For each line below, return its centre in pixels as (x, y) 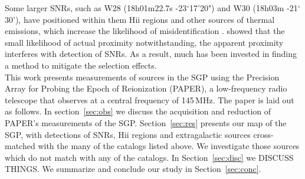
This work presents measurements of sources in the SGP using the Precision (142, 77)
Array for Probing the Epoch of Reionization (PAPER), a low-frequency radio (146, 88)
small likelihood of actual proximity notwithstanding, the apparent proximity (144, 42)
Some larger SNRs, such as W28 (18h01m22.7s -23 (96, 8)
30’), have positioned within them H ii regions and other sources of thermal (140, 19)
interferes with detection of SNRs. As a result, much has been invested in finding (151, 54)
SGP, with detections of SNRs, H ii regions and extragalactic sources (128, 134)
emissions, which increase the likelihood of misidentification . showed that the (145, 31)
